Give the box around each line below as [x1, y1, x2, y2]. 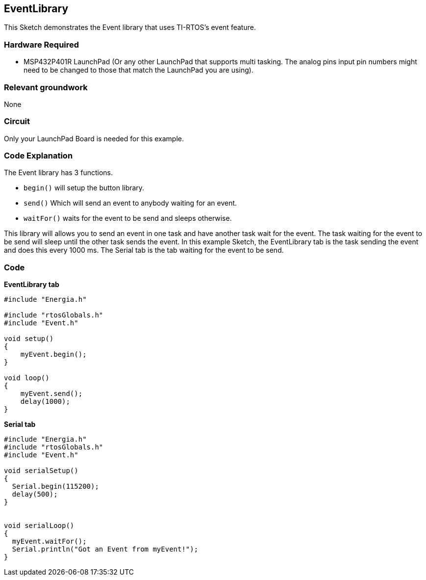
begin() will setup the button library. [24, 184, 145, 192]
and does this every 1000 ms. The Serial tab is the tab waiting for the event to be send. [4, 246, 284, 255]
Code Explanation [4, 151, 73, 161]
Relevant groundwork [4, 82, 88, 92]
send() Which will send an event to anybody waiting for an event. [24, 199, 237, 208]
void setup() [4, 335, 54, 343]
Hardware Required [4, 39, 79, 50]
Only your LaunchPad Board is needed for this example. [4, 134, 184, 143]
